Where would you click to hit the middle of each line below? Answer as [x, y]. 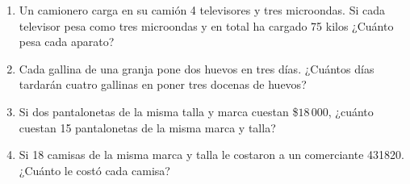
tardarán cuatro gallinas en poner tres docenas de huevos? [163, 84]
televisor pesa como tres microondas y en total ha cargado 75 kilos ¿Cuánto [206, 25]
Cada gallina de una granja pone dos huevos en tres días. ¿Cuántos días [197, 68]
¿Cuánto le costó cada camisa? [94, 170]
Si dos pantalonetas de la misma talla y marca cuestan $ [159, 111]
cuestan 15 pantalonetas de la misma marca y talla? [147, 127]
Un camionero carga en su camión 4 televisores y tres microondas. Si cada [202, 10]
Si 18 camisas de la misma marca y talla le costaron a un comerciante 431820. [211, 155]
